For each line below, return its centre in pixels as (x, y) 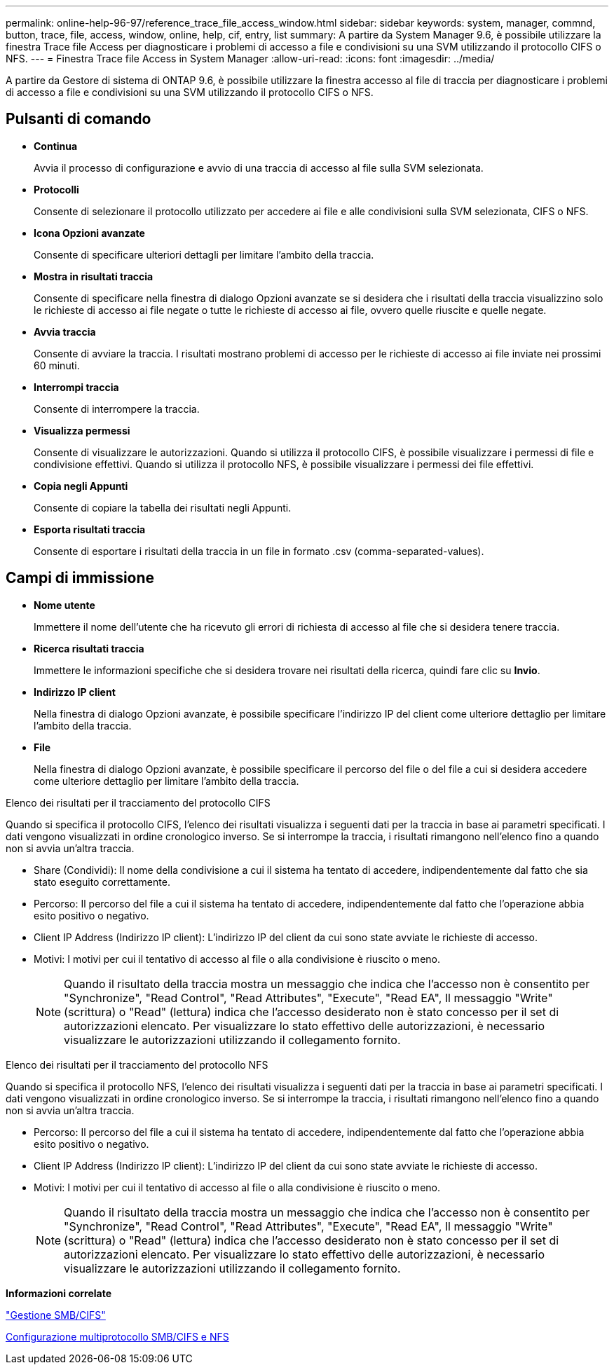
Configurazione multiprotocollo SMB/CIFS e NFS (117, 1336)
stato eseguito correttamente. (102, 882)
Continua (56, 146)
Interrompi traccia (76, 387)
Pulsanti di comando (79, 119)
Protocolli (56, 189)
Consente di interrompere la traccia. (117, 409)
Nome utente (64, 605)
